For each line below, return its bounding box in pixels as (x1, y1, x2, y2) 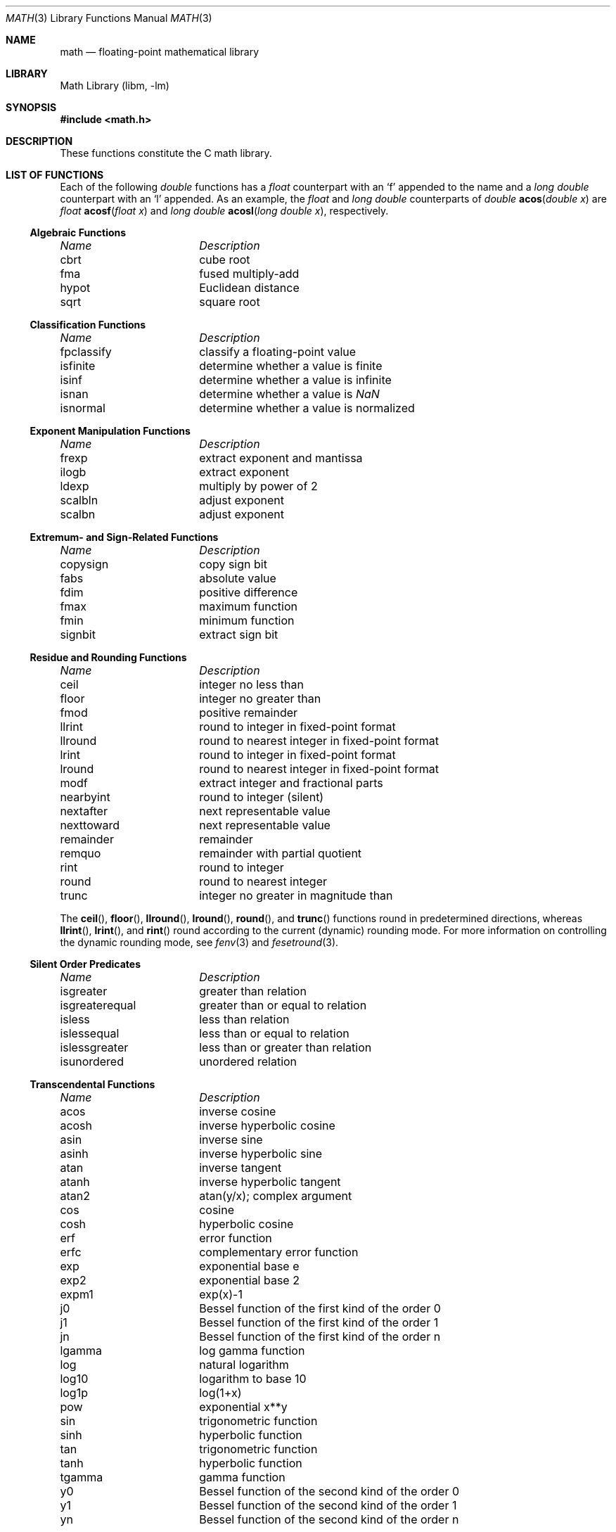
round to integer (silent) (199, 790, 324, 804)
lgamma (60, 1343, 103, 1358)
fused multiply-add (199, 267, 300, 281)
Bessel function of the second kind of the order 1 (199, 1498, 457, 1512)
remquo (60, 846, 101, 860)
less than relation (199, 1012, 290, 1026)
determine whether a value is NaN (199, 387, 380, 401)
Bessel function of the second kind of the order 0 (199, 1484, 460, 1498)
